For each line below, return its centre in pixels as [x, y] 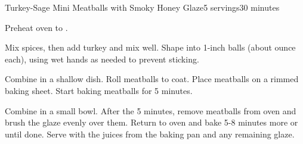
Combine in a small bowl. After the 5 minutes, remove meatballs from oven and [151, 110]
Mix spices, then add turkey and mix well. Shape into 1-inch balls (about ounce [150, 47]
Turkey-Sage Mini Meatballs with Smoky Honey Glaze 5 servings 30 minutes [142, 7]
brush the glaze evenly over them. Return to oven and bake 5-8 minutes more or [151, 122]
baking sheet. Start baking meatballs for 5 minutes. [99, 90]
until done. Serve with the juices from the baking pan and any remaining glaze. [150, 134]
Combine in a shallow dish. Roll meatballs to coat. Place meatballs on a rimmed [152, 79]
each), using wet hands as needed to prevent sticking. [102, 59]
